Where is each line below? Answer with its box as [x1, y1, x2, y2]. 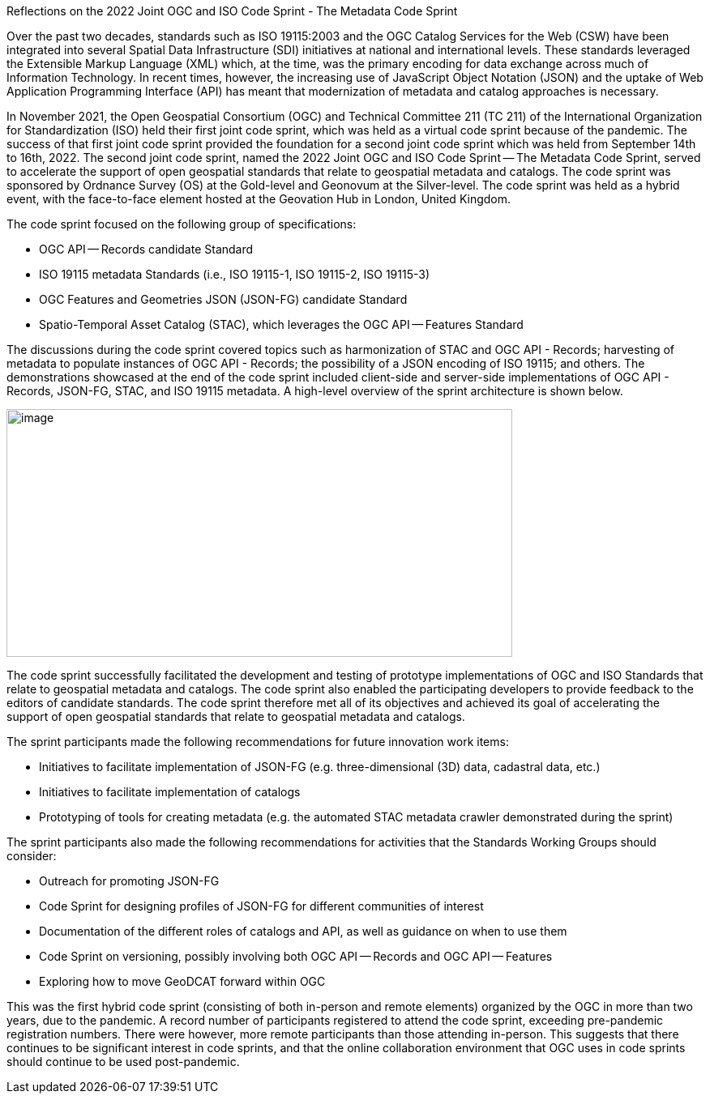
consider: [6, 849, 57, 863]
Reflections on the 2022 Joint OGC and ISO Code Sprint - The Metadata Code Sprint [6, 4, 458, 18]
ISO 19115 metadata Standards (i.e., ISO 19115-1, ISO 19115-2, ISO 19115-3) [39, 267, 430, 281]
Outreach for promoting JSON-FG [39, 874, 220, 888]
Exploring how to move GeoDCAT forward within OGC [39, 974, 326, 988]
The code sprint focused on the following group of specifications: [6, 217, 357, 231]
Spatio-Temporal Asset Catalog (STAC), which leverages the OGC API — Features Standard [39, 318, 524, 331]
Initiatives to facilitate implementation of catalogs [39, 785, 301, 799]
